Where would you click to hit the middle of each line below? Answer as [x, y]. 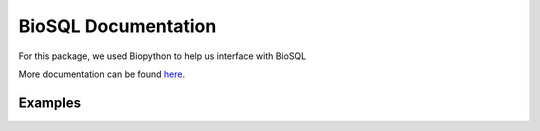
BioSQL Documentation [117, 26]
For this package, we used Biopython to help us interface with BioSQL [162, 56]
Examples [50, 102]
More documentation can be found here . [101, 74]
